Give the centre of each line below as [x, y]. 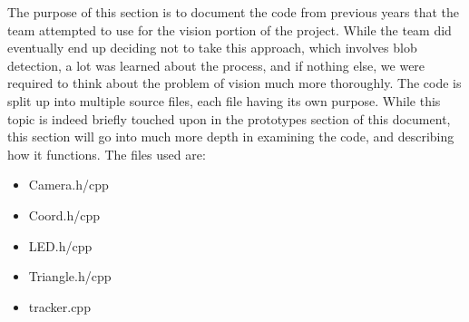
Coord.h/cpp [64, 215]
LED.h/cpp [60, 245]
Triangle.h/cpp [70, 276]
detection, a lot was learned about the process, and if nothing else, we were [216, 65]
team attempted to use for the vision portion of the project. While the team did [230, 29]
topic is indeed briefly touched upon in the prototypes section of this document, [229, 118]
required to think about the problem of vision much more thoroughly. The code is [234, 83]
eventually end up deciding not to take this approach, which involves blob [212, 48]
